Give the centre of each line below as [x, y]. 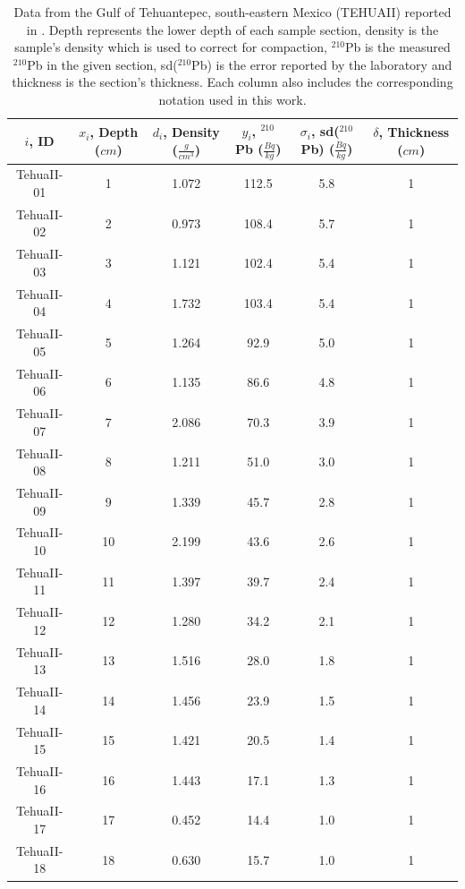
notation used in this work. [232, 99]
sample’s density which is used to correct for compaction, [171, 47]
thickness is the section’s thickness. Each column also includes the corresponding [232, 82]
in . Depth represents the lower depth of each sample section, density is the [232, 29]
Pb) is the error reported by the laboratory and [322, 64]
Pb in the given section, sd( [102, 64]
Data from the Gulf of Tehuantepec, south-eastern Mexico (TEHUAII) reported [232, 12]
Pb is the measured [398, 47]
